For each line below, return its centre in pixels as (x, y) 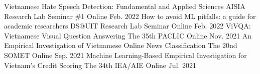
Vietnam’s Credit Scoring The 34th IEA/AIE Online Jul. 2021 (100, 65)
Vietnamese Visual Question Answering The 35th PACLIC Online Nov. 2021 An (128, 35)
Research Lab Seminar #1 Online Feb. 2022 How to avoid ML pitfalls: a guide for (130, 16)
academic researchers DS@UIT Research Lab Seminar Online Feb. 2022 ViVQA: (127, 26)
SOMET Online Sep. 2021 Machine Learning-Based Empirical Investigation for (125, 55)
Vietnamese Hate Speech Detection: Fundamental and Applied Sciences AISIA (125, 6)
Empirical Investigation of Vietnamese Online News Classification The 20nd (121, 45)
